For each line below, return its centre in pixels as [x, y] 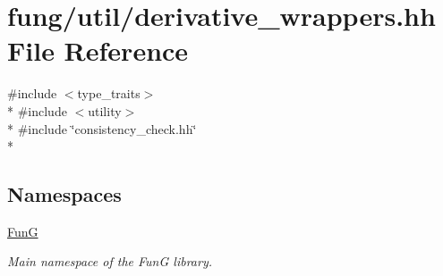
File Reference [98, 50]
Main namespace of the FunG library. [110, 261]
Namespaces [64, 194]
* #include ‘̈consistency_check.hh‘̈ [102, 128]
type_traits [109, 93]
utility [105, 110]
